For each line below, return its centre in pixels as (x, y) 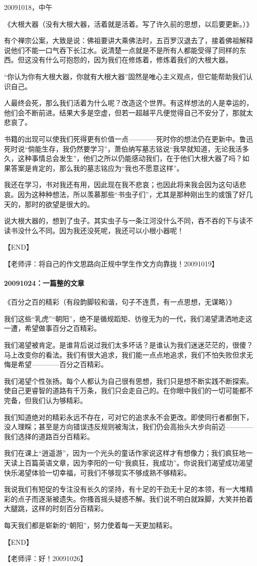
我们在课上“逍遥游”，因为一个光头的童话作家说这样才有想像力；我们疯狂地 (125, 453)
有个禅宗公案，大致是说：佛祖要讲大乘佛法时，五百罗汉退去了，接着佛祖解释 (128, 40)
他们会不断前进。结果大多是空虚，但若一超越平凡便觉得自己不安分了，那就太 (128, 112)
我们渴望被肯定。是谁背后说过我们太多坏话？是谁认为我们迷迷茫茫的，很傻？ (128, 345)
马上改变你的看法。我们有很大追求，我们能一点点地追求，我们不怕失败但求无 (128, 354)
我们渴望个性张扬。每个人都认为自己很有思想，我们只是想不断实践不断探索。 (128, 381)
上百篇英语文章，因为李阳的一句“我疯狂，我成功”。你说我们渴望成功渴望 (135, 462)
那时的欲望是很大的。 (59, 204)
